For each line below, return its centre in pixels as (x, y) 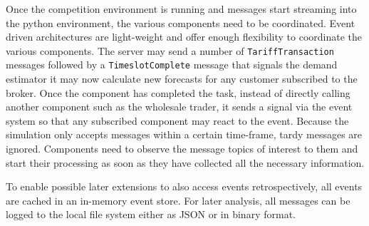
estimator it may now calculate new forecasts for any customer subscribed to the (182, 79)
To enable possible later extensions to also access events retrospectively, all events (184, 186)
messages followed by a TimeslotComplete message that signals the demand (172, 65)
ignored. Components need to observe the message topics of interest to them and (182, 149)
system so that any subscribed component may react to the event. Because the (177, 120)
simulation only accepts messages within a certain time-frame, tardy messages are (184, 134)
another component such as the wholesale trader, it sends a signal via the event (179, 107)
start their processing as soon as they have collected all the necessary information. (185, 162)
